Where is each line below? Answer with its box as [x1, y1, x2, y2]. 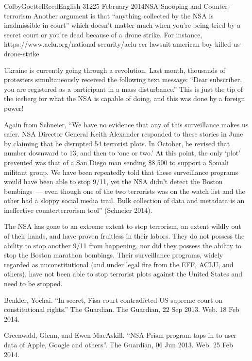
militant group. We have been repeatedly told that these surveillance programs [4, 167, 238, 177]
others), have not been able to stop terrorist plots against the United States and [4, 269, 243, 279]
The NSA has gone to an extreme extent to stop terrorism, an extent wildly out [4, 221, 241, 231]
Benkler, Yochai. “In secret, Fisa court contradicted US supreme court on [4, 294, 223, 305]
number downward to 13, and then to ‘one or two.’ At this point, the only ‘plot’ [4, 148, 241, 158]
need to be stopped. [4, 278, 63, 289]
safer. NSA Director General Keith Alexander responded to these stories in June [4, 129, 243, 139]
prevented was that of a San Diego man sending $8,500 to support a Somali [4, 157, 229, 167]
